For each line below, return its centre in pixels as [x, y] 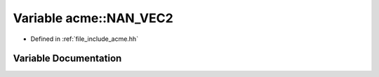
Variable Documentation [67, 59]
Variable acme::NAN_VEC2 [93, 18]
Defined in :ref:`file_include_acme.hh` [85, 39]
